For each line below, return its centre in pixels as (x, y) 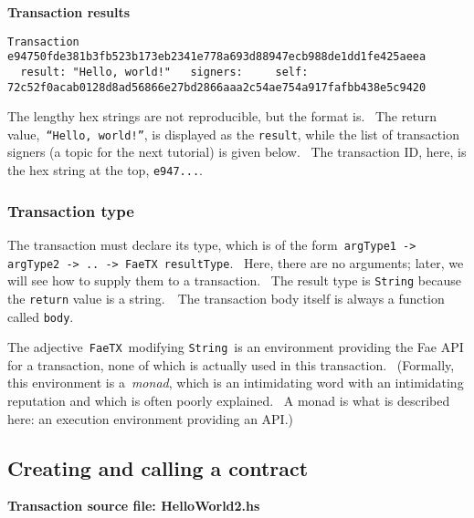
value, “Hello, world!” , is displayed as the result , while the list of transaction (233, 134)
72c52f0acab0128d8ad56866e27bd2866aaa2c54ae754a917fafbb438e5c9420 (217, 87)
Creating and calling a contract (158, 467)
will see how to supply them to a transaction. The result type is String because (234, 280)
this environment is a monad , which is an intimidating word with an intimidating (236, 383)
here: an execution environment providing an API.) (151, 418)
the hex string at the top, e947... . (105, 170)
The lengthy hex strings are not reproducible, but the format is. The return (222, 116)
